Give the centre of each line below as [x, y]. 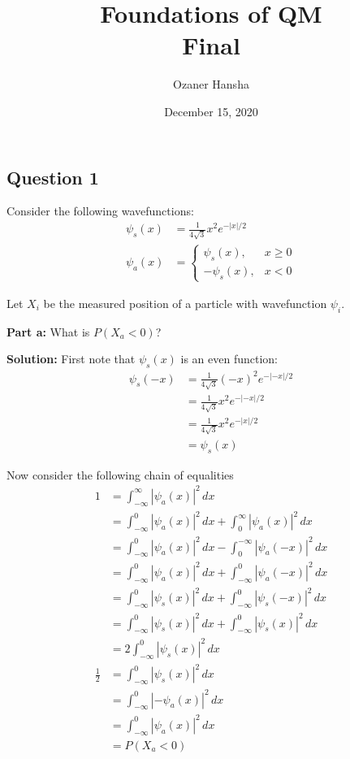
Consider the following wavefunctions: [100, 211]
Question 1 [53, 177]
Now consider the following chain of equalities [120, 474]
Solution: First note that [71, 359]
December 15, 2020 [211, 111]
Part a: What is [48, 331]
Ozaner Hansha [211, 84]
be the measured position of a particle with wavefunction [185, 303]
